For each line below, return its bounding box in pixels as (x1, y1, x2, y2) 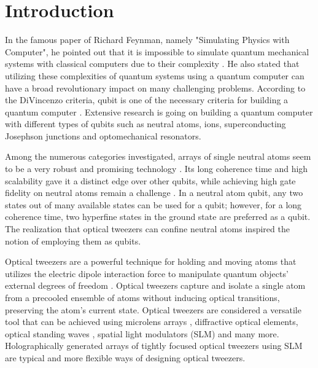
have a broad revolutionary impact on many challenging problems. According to (5, 81, 306, 94)
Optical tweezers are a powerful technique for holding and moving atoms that (5, 255, 297, 268)
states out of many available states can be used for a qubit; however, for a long (5, 198, 302, 211)
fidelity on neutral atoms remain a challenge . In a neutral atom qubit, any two (5, 186, 303, 199)
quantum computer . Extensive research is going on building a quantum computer (5, 105, 313, 118)
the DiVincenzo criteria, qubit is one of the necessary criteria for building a (5, 93, 289, 106)
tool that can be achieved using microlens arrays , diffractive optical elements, (5, 315, 298, 328)
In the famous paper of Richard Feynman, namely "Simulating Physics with (5, 33, 290, 46)
